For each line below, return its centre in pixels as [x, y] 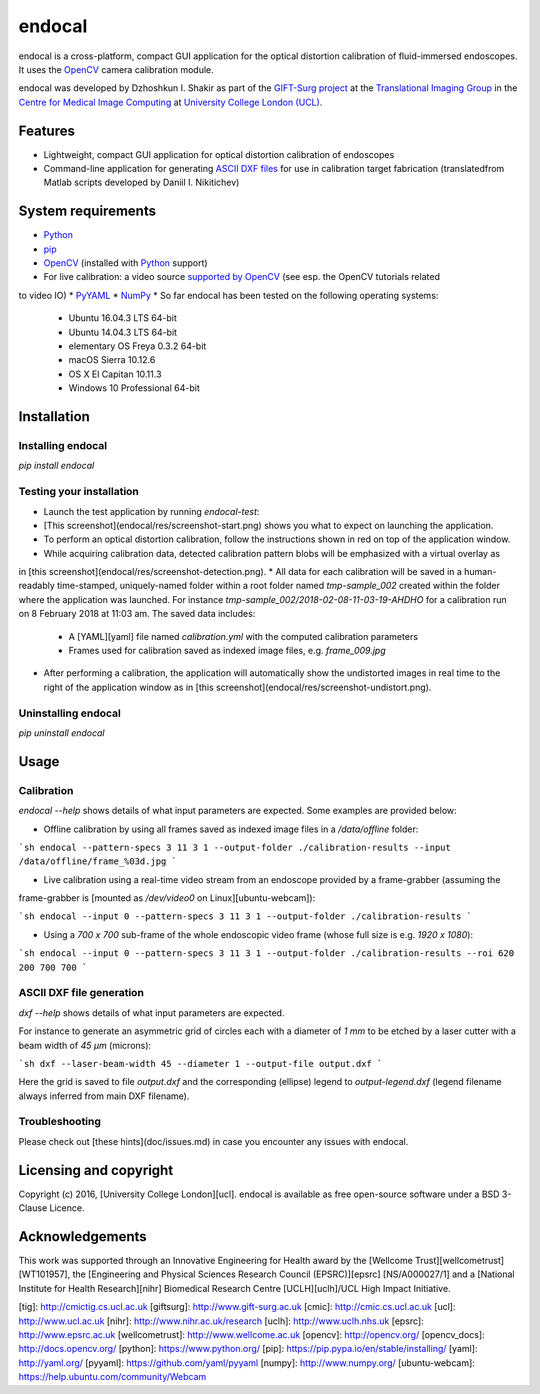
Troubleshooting [60, 1122]
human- [480, 572]
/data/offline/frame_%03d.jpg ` [97, 861]
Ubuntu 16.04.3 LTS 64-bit [122, 318]
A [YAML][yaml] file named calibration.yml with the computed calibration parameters [243, 636]
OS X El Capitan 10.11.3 [115, 374]
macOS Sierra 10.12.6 [112, 360]
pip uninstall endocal [61, 732]
